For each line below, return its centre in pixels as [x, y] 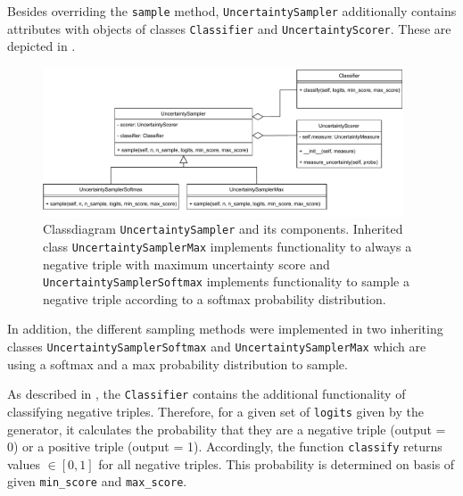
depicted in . [41, 46]
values [24, 463]
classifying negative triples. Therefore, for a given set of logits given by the [215, 411]
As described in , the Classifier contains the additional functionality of [207, 394]
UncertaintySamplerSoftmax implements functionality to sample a [226, 281]
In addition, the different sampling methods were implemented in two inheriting [225, 329]
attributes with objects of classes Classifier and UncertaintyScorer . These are [229, 28]
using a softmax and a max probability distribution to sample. [178, 364]
